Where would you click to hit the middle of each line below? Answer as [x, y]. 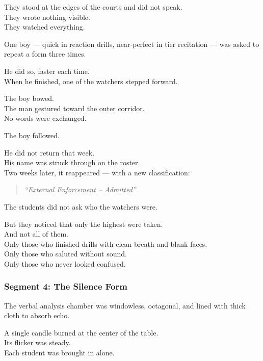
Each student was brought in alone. [59, 353]
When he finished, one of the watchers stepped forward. [91, 81]
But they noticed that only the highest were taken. [84, 224]
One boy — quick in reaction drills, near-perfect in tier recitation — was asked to [132, 44]
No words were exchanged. [45, 118]
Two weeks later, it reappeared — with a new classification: [97, 172]
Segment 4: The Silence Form [66, 286]
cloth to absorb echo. [37, 315]
